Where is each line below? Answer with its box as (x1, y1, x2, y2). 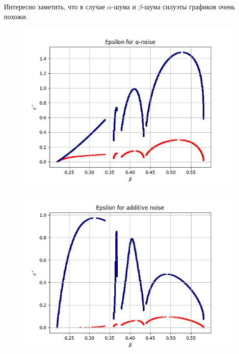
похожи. (4, 11, 28, 21)
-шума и (111, 1, 136, 11)
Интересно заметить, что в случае (4, 1, 105, 11)
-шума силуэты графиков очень (142, 1, 235, 11)
